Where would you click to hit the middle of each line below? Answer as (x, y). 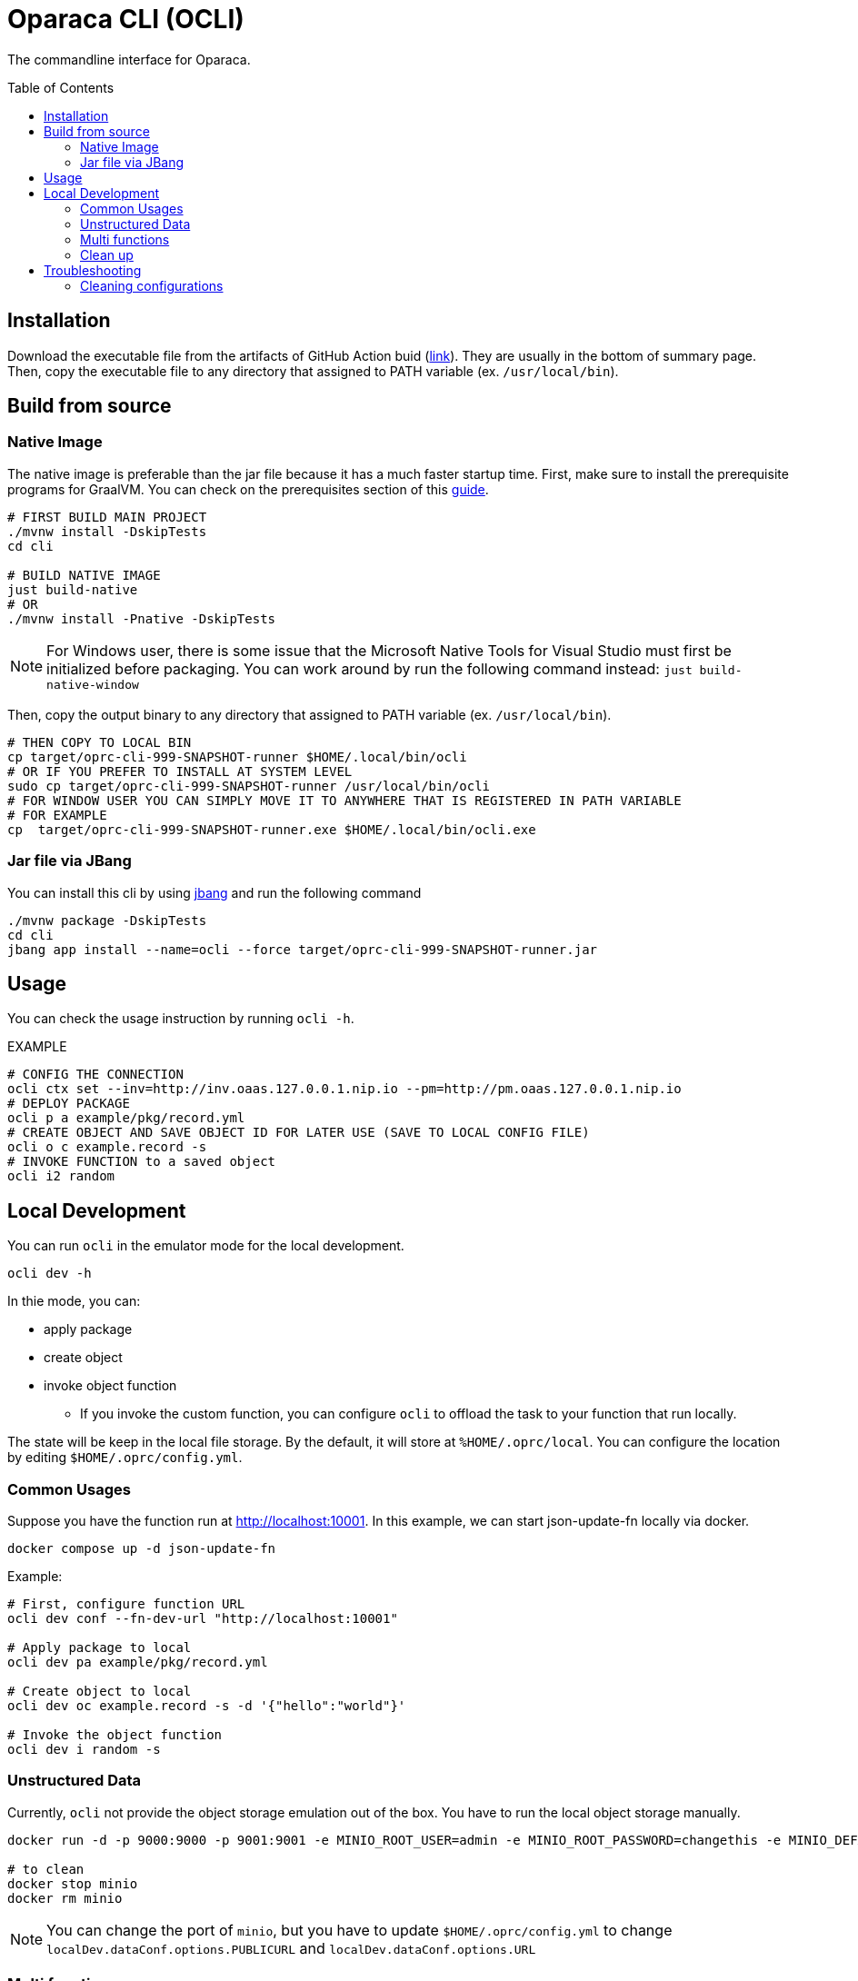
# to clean (46, 1869)
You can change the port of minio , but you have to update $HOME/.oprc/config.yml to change (359, 1930)
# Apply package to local (100, 1648)
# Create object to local (100, 1691)
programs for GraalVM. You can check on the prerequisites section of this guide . (248, 489)
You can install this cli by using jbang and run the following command (214, 892)
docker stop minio (73, 1883)
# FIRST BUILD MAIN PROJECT (107, 517)
